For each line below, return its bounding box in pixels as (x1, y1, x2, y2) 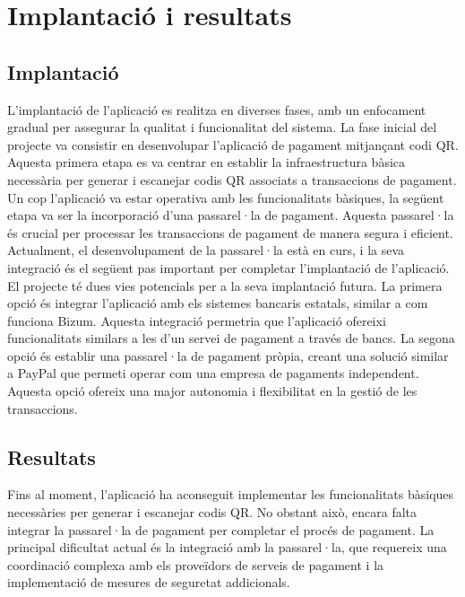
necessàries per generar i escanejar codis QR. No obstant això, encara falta (7, 503, 418, 522)
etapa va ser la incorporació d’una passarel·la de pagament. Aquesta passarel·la (7, 206, 454, 224)
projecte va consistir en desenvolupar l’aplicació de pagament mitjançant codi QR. (7, 135, 459, 154)
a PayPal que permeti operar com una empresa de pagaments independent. (7, 364, 419, 382)
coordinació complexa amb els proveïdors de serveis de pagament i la (7, 555, 384, 574)
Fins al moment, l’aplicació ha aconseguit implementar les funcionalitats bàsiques (7, 485, 454, 504)
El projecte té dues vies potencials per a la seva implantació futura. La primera (7, 276, 443, 294)
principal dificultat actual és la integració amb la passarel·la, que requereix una (7, 538, 447, 557)
